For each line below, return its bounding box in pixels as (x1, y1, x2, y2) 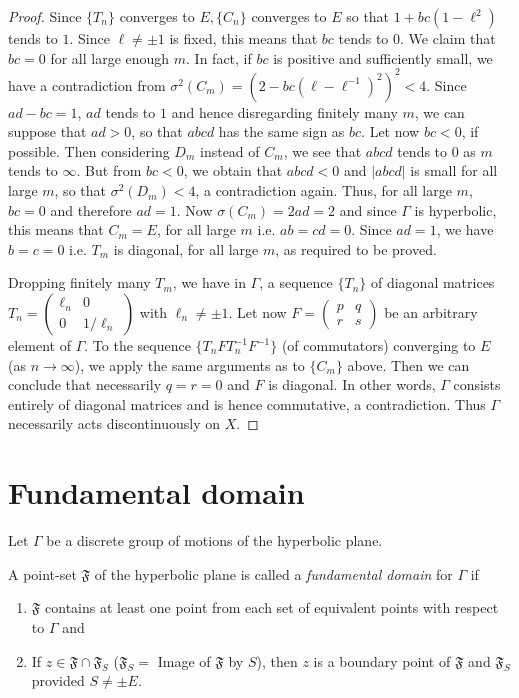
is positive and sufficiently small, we (273, 47, 493, 68)
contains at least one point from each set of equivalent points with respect (45, 597, 499, 618)
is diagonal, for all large (113, 238, 259, 259)
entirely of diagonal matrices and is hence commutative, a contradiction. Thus (8, 393, 486, 414)
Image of (157, 650, 211, 671)
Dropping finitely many (8, 272, 151, 293)
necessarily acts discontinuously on (8, 413, 220, 434)
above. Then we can (347, 354, 470, 375)
